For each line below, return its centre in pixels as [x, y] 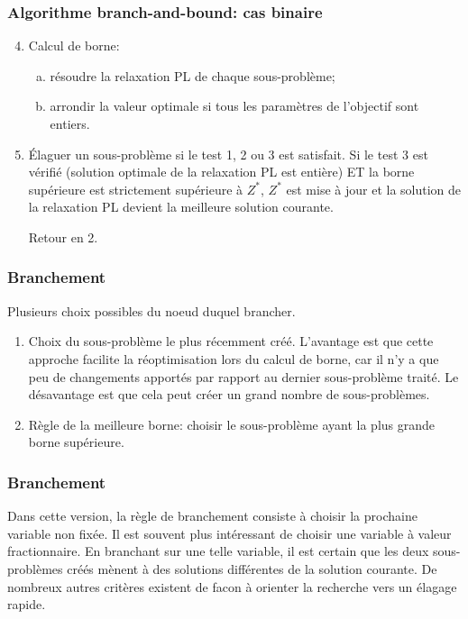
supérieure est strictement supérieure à [136, 189]
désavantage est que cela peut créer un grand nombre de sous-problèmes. [229, 394]
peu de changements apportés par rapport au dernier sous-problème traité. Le [243, 376]
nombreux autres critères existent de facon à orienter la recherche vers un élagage [232, 586]
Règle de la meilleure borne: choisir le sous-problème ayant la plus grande [232, 424]
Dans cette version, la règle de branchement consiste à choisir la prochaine [212, 516]
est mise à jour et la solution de [374, 189]
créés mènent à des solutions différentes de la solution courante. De [252, 568]
